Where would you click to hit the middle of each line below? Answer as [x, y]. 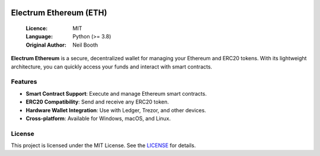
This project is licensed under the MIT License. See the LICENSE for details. [103, 145]
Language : [39, 37]
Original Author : [46, 45]
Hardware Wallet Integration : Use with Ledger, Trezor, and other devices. [116, 110]
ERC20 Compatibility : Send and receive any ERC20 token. [97, 102]
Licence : [37, 28]
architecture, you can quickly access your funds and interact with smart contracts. [112, 66]
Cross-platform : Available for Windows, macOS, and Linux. [98, 118]
